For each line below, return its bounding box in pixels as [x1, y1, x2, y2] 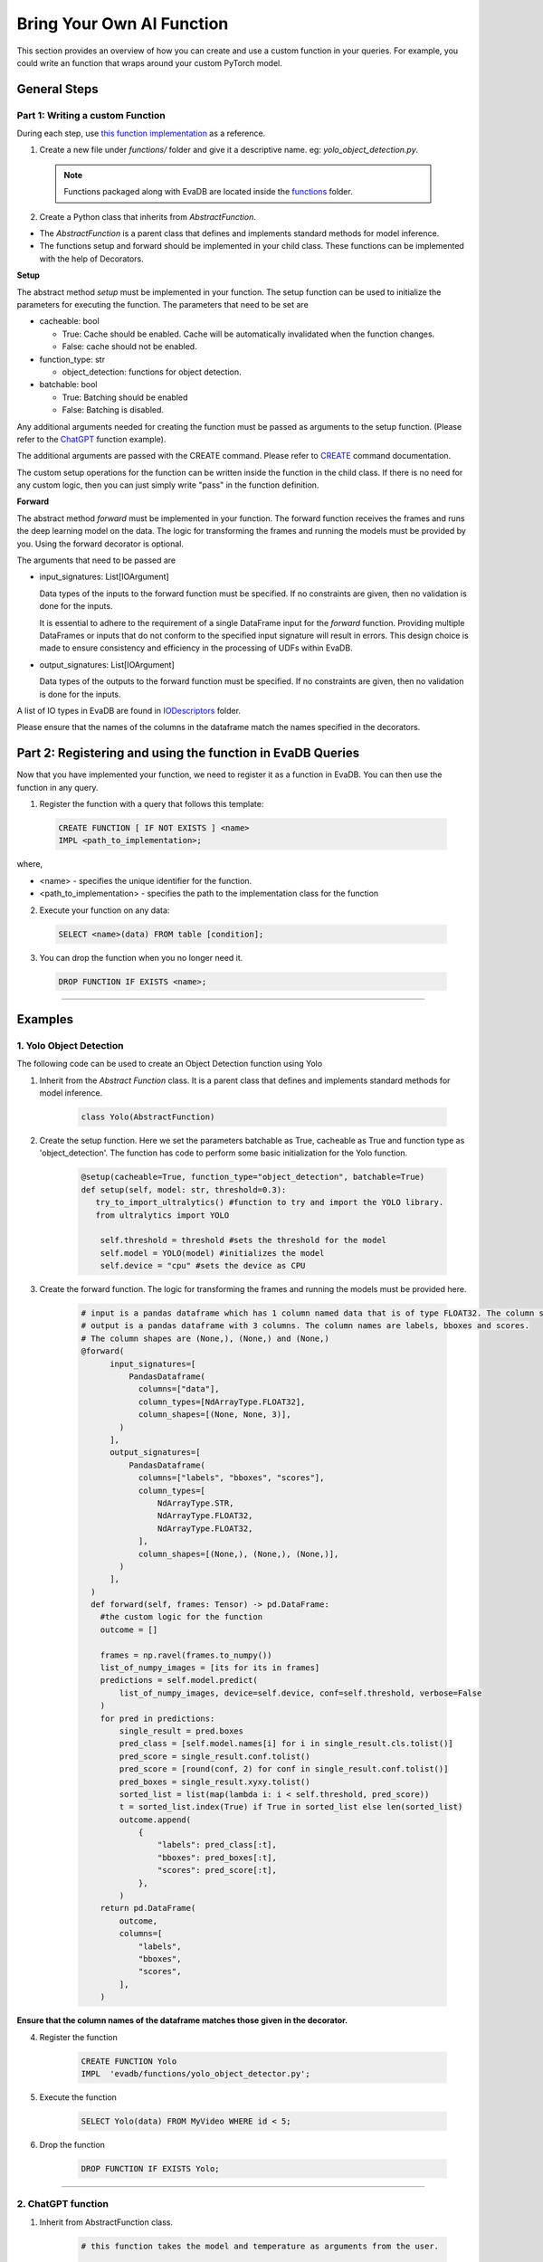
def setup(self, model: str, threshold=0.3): [81, 1184, 287, 1194]
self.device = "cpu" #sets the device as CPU [100, 1260, 306, 1271]
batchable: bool [39, 379, 98, 390]
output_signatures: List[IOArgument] [39, 659, 176, 670]
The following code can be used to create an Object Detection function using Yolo [16, 1059, 323, 1069]
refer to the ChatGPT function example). [16, 433, 167, 444]
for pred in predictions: [100, 1713, 215, 1724]
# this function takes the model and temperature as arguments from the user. [81, 2240, 439, 2251]
